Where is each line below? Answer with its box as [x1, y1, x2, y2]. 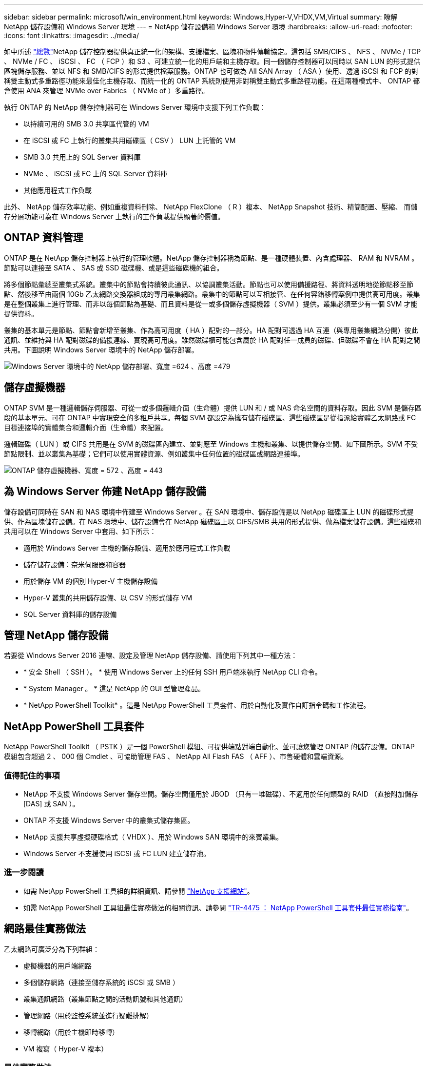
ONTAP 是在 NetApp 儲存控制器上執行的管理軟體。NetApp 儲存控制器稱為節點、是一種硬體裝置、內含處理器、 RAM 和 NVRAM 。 [4, 253, 419, 262]
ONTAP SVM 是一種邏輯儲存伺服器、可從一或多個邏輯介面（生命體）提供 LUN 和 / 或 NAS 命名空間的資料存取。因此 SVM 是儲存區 [4, 403, 422, 412]
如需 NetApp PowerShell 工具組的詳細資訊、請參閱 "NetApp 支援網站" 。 [23, 886, 254, 895]
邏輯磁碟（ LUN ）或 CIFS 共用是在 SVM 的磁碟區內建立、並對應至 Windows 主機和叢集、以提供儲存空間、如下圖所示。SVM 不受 [4, 439, 418, 448]
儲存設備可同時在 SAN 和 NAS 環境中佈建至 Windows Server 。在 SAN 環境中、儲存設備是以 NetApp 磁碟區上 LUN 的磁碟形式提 [4, 507, 414, 516]
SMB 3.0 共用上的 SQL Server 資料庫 [23, 153, 141, 161]
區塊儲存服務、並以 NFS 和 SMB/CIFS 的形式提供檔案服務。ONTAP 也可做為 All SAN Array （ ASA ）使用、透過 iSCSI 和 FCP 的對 [4, 67, 419, 75]
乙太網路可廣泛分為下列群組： [4, 944, 99, 953]
